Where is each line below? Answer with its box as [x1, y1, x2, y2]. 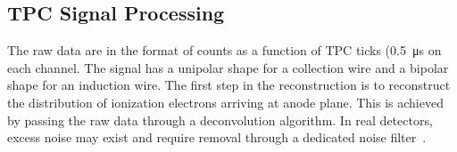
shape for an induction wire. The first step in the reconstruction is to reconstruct [7, 76, 451, 94]
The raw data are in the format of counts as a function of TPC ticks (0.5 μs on [7, 41, 442, 60]
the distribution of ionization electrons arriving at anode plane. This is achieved [7, 92, 444, 111]
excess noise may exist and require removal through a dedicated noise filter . [7, 128, 427, 147]
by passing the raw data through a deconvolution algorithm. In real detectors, [7, 110, 433, 129]
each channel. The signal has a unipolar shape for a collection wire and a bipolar [7, 58, 449, 76]
